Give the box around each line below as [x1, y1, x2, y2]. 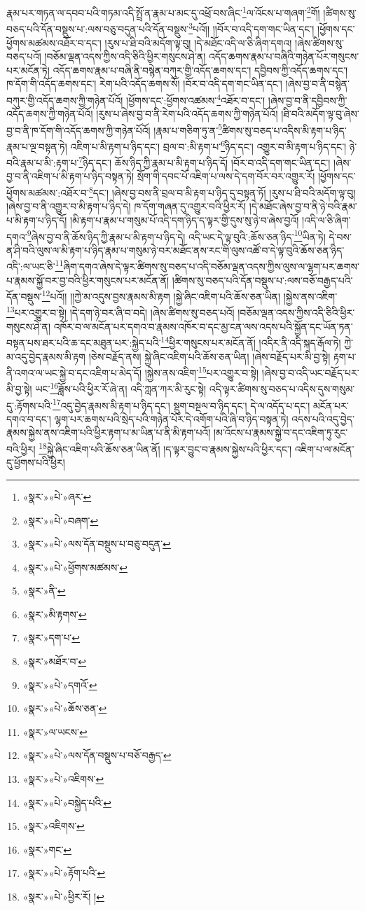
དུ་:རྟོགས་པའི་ [6, 398, 53, 412]
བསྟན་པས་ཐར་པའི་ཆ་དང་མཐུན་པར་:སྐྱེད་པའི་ [6, 335, 161, 349]
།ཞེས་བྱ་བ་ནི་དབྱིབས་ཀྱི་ [268, 92, 347, 107]
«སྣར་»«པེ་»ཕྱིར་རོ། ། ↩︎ [22, 889, 104, 903]
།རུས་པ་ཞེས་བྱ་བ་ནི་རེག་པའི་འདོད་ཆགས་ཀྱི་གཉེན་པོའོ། [96, 106, 278, 121]
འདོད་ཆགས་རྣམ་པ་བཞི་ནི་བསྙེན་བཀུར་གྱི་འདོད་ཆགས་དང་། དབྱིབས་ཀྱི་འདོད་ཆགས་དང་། [53, 62, 348, 77]
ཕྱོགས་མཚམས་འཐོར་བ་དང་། [6, 35, 102, 50]
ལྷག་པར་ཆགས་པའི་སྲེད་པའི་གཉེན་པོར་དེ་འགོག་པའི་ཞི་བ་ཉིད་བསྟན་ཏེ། [54, 411, 289, 426]
